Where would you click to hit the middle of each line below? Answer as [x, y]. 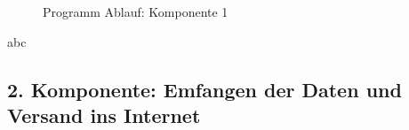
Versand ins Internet [104, 115]
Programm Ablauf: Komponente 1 [136, 11]
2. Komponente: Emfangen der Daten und [204, 89]
